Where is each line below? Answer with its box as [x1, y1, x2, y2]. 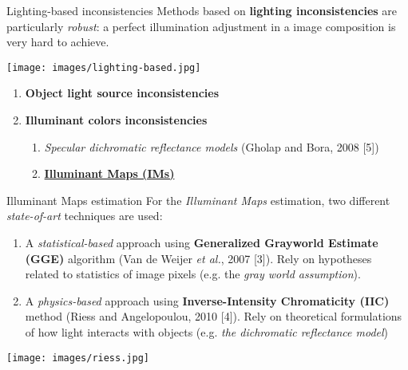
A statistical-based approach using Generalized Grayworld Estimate [25, 234, 378, 250]
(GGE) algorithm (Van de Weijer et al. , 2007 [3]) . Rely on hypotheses [25, 250, 372, 266]
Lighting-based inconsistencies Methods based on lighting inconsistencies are [6, 2, 398, 18]
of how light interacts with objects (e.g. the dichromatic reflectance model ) [25, 323, 389, 340]
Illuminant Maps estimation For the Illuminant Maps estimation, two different [6, 191, 390, 208]
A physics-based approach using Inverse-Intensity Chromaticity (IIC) [25, 292, 390, 309]
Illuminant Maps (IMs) [44, 165, 175, 182]
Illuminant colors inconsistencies [25, 112, 208, 128]
